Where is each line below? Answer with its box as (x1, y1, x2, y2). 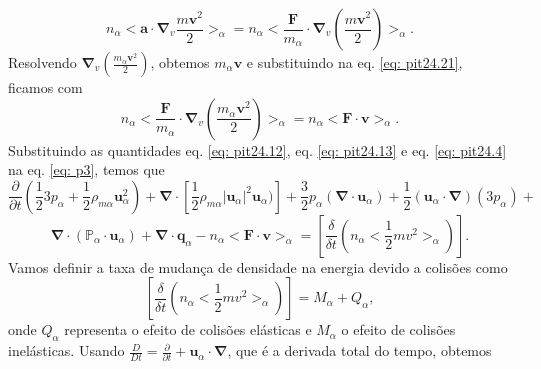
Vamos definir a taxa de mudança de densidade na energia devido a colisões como (8, 256, 508, 277)
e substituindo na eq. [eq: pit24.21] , (246, 52, 463, 72)
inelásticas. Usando (8, 340, 125, 361)
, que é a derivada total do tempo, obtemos (227, 340, 492, 361)
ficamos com (8, 77, 83, 97)
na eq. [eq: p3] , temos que (8, 159, 165, 180)
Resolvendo (8, 52, 77, 72)
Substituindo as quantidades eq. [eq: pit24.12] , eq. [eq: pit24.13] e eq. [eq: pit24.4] (8, 139, 507, 160)
